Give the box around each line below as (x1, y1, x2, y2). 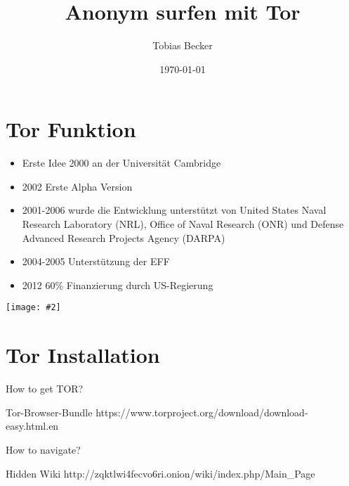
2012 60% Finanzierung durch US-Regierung (22, 277, 213, 292)
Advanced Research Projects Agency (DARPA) (22, 230, 225, 245)
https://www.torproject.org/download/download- (96, 404, 308, 419)
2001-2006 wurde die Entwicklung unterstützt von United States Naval (22, 203, 327, 217)
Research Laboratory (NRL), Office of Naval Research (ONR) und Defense (22, 217, 344, 231)
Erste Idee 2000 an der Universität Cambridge (22, 155, 221, 170)
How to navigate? (6, 442, 81, 456)
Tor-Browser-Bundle (6, 404, 93, 419)
